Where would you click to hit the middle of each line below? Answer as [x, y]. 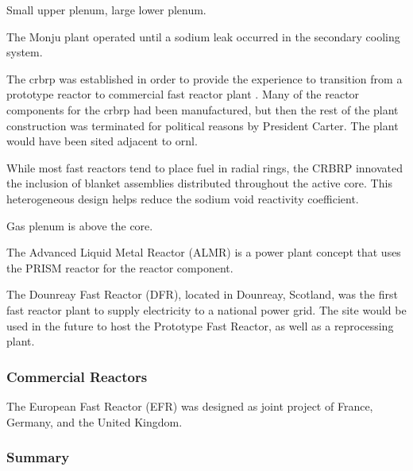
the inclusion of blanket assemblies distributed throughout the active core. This [199, 183]
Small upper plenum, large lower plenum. [106, 10]
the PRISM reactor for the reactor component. [120, 267]
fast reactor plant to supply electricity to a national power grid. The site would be [206, 309]
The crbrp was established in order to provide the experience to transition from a [205, 78]
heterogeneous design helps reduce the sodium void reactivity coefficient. [183, 198]
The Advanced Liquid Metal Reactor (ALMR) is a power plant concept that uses [204, 252]
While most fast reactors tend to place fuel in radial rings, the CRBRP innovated [205, 167]
